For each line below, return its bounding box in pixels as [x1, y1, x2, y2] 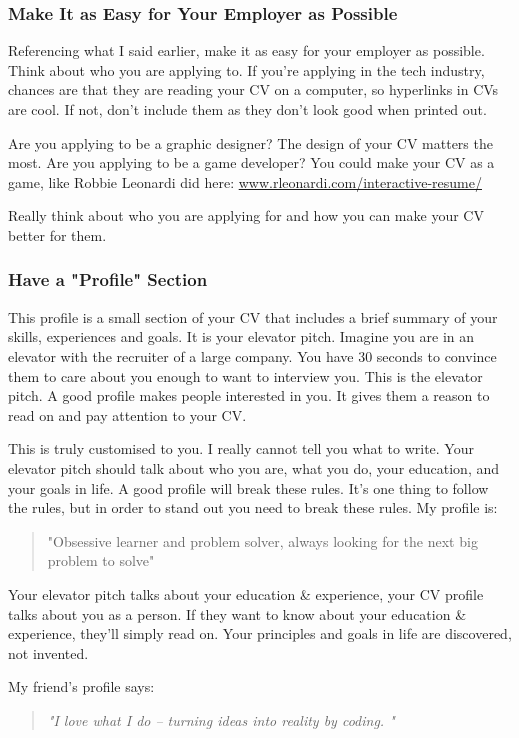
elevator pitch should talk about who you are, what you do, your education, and [8, 457, 500, 478]
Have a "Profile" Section [8, 267, 208, 292]
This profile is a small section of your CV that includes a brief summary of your [8, 306, 498, 327]
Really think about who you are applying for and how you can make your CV [8, 205, 484, 226]
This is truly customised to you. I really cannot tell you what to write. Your [8, 438, 474, 459]
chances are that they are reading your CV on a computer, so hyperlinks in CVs [8, 79, 499, 100]
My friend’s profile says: [8, 676, 155, 697]
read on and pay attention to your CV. [8, 404, 247, 425]
